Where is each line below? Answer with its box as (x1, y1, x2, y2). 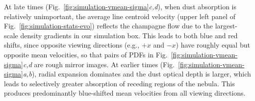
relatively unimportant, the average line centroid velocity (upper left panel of (4, 11, 235, 21)
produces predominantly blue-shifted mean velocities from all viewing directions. (4, 88, 246, 98)
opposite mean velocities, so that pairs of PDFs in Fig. (4, 49, 168, 59)
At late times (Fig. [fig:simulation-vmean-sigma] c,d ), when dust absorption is (4, 1, 237, 11)
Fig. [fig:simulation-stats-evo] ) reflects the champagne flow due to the (4, 21, 213, 31)
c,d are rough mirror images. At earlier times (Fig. (23, 59, 175, 69)
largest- (215, 21, 237, 31)
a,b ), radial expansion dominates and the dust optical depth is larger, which (23, 69, 251, 79)
